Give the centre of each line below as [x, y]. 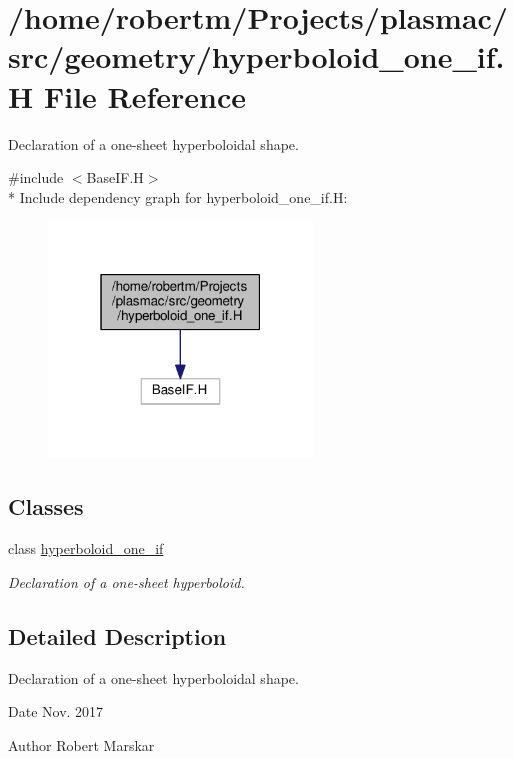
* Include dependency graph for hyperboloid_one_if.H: [178, 196]
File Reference [145, 95]
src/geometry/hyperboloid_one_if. [256, 56]
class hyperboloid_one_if [86, 548]
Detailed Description [117, 635]
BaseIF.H [115, 177]
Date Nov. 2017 [56, 711]
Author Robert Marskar [81, 744]
